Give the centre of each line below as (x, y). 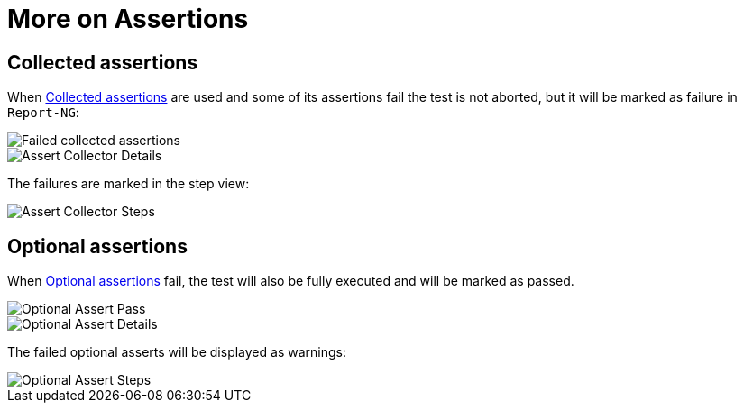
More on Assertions (128, 19)
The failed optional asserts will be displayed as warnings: (177, 352)
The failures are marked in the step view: (129, 184)
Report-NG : (43, 113)
